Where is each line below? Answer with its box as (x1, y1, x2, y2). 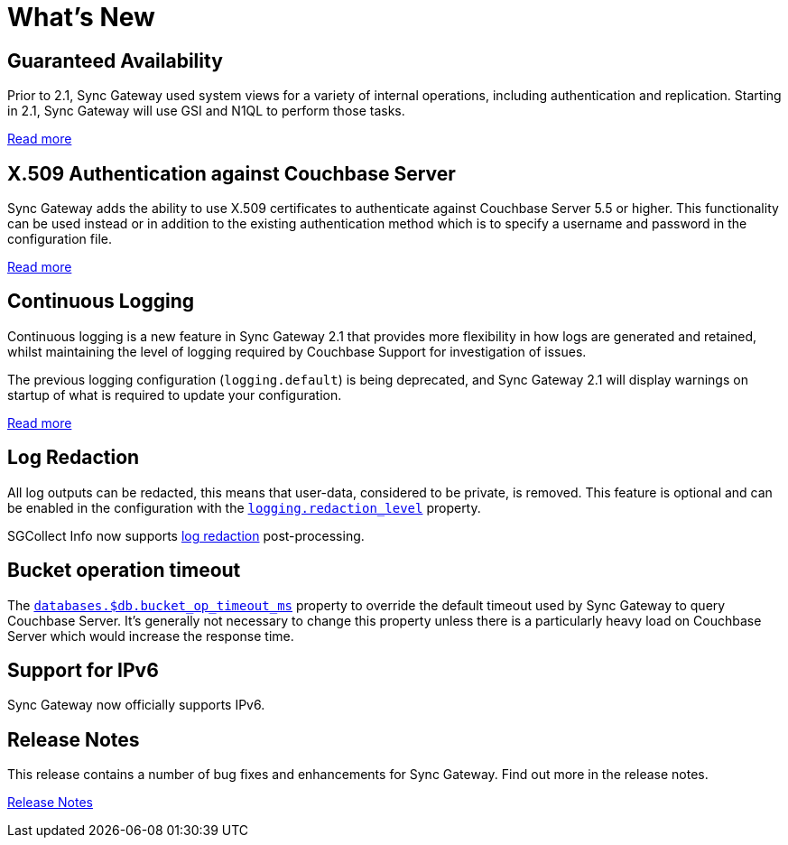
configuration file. (7, 231, 112, 247)
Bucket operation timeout (7, 559, 241, 582)
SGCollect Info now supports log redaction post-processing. (7, 527, 365, 543)
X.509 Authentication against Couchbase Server (7, 162, 456, 185)
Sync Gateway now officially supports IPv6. (7, 697, 265, 713)
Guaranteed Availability (7, 49, 223, 72)
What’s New (7, 2, 155, 32)
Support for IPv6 (7, 658, 159, 682)
